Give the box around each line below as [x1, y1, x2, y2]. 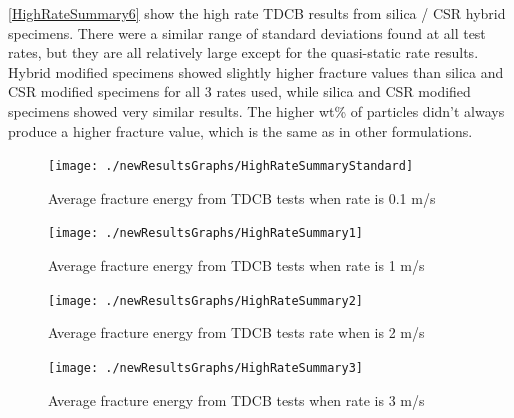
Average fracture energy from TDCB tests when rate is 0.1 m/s [48, 187, 436, 208]
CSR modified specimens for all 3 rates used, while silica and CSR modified [8, 81, 471, 102]
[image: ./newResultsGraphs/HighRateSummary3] [48, 360, 363, 375]
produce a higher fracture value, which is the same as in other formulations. [8, 120, 473, 141]
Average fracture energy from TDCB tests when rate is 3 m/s [48, 389, 425, 410]
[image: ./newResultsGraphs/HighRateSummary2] [48, 293, 363, 308]
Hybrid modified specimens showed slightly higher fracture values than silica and [8, 61, 504, 82]
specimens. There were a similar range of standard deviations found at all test [8, 22, 486, 43]
